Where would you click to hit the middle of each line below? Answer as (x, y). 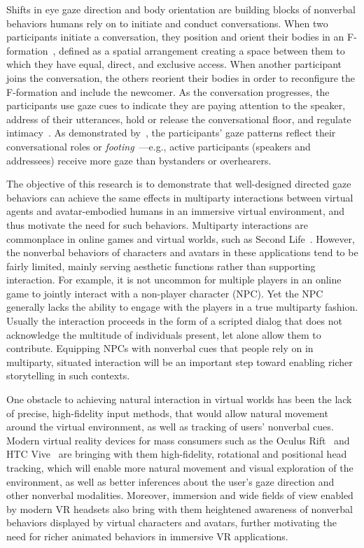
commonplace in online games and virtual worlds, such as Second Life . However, (181, 238)
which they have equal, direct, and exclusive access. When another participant (174, 64)
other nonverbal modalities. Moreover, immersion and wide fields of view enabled (180, 495)
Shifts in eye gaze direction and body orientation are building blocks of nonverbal (181, 9)
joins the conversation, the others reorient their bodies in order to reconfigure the (181, 77)
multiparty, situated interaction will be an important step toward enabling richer (180, 361)
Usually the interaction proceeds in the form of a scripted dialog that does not (174, 321)
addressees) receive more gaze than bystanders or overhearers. (139, 160)
